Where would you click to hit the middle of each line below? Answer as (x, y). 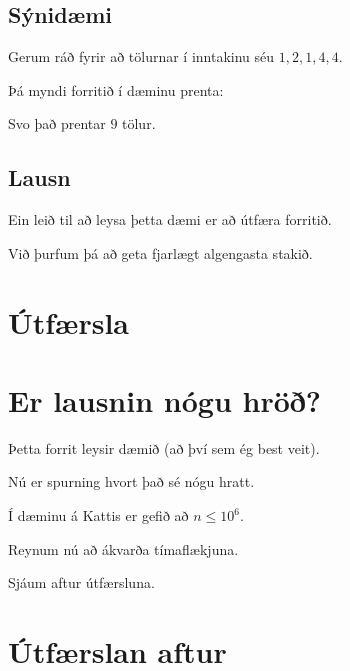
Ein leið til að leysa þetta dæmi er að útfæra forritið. (170, 219)
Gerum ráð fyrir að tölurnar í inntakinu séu (141, 56)
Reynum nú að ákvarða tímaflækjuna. (123, 548)
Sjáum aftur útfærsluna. (81, 582)
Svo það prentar (57, 123)
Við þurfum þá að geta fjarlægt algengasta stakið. (160, 252)
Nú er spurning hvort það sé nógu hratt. (131, 481)
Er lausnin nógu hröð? (165, 399)
